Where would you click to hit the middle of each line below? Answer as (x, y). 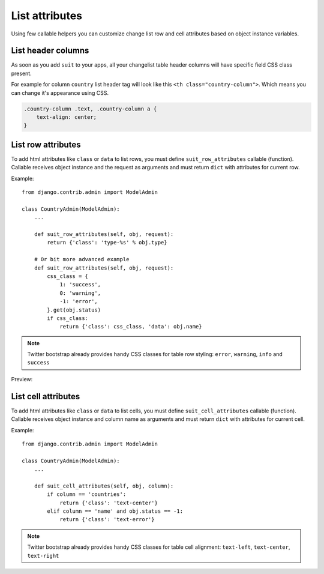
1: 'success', (80, 285)
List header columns (50, 51)
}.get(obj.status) (74, 310)
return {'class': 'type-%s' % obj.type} (107, 243)
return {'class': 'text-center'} (109, 503)
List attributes (46, 16)
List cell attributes (46, 396)
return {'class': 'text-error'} (107, 520)
